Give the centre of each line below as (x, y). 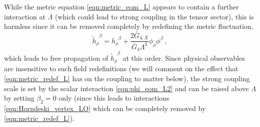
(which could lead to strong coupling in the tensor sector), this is (154, 16)
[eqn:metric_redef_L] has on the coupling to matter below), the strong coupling (127, 78)
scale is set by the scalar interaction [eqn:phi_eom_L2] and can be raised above (126, 88)
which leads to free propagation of (56, 58)
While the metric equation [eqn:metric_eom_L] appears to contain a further (121, 6)
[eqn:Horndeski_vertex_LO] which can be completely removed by (105, 108)
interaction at (25, 16)
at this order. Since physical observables (184, 58)
